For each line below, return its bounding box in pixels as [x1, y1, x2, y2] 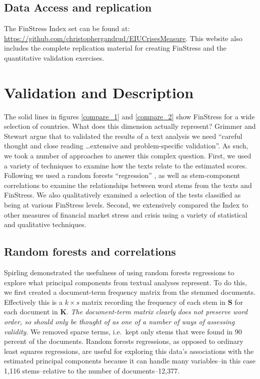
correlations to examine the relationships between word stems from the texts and [4, 179, 252, 190]
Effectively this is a [4, 296, 62, 307]
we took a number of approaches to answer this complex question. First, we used [4, 150, 251, 161]
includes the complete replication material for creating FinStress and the [4, 43, 226, 53]
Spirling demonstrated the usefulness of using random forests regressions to [4, 267, 234, 278]
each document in [4, 306, 58, 317]
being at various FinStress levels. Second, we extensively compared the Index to [4, 200, 248, 210]
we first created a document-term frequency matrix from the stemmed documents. [4, 287, 255, 297]
